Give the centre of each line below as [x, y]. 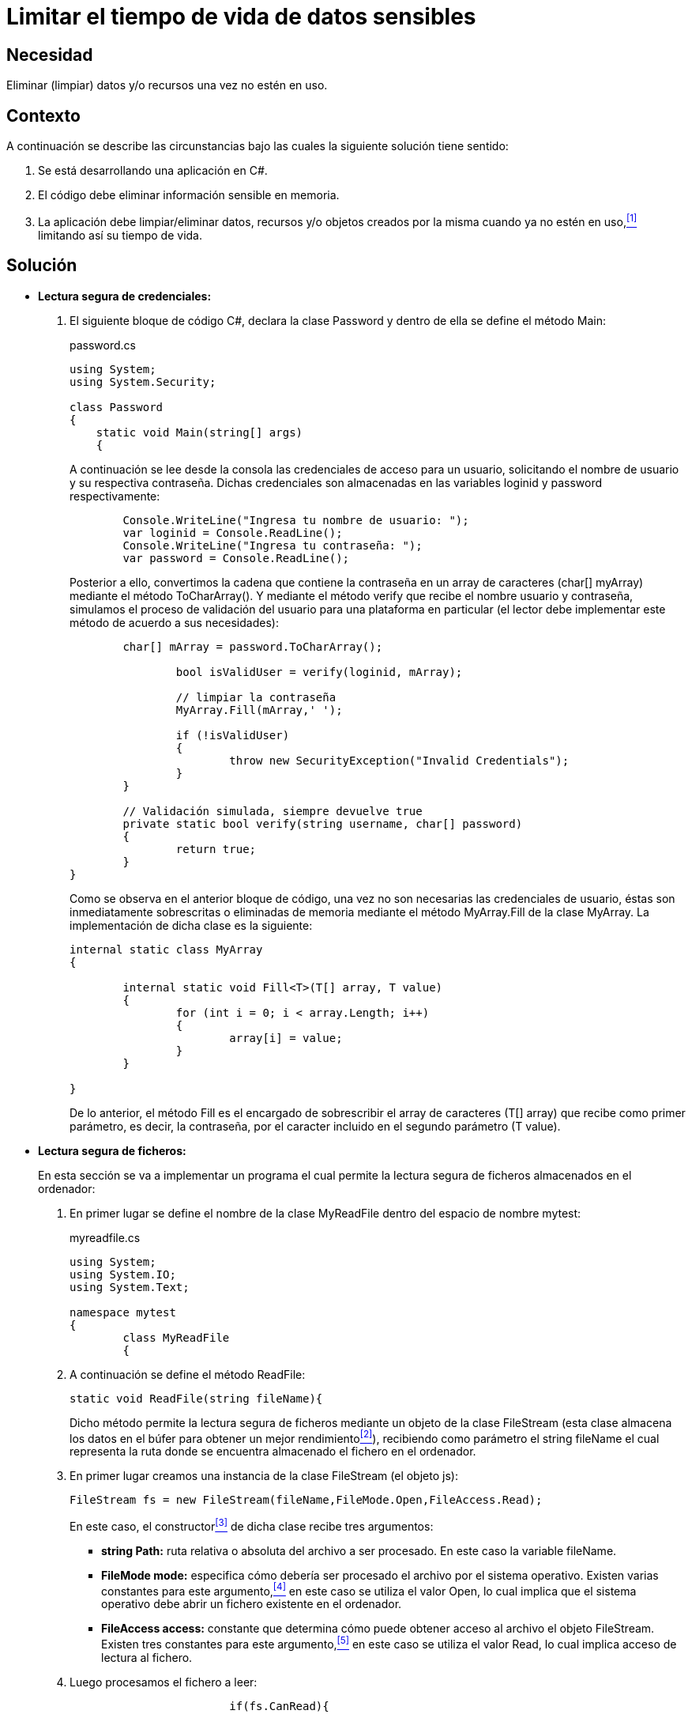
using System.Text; [130, 1287]
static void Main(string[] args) [199, 432]
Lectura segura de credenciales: [125, 296]
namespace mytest [123, 1312]
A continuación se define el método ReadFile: [188, 1374]
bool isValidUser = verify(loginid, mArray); [319, 672]
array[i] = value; [286, 1038]
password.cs [103, 345]
